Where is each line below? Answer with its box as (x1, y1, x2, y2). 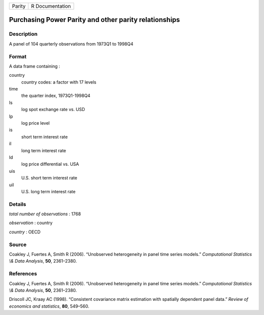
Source (9, 241, 27, 248)
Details (9, 201, 26, 207)
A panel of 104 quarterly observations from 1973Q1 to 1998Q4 (9, 41, 133, 46)
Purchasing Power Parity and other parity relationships (9, 16, 180, 24)
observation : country (9, 220, 53, 226)
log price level (21, 120, 50, 126)
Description (9, 31, 38, 38)
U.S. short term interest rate (21, 175, 78, 181)
